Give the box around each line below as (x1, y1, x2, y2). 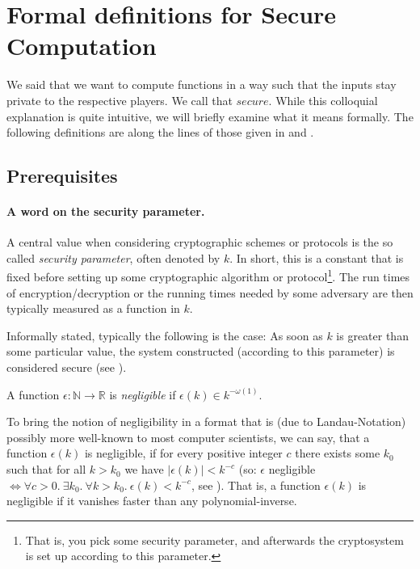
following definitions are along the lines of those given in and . (6, 124, 314, 141)
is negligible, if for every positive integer (84, 445, 283, 462)
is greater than (336, 327, 409, 344)
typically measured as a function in (6, 300, 180, 317)
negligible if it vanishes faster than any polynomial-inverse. (6, 492, 297, 509)
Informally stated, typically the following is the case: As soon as (6, 327, 323, 344)
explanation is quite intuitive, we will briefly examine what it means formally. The (6, 107, 414, 124)
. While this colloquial (268, 91, 378, 108)
